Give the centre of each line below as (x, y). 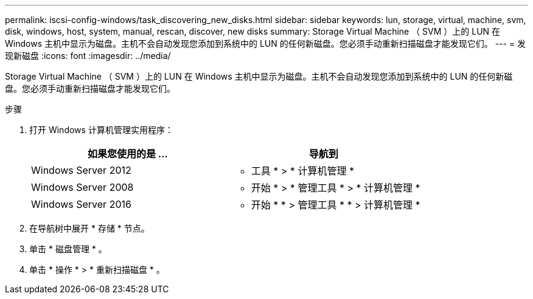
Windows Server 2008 (82, 187)
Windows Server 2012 (81, 170)
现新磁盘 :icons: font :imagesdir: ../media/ (88, 56)
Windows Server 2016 (81, 204)
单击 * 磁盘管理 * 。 (68, 249)
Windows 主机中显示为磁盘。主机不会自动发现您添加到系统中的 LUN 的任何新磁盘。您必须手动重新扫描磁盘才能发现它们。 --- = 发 (266, 43)
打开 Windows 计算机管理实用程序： (101, 130)
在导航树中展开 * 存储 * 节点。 (89, 228)
